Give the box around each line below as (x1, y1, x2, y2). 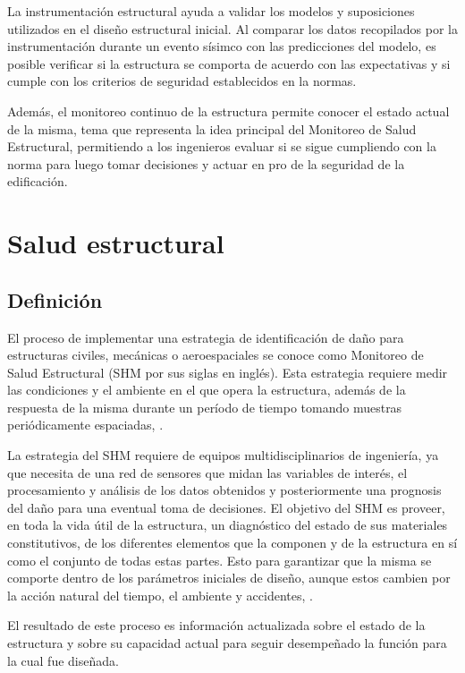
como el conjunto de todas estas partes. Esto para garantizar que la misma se (7, 550, 432, 569)
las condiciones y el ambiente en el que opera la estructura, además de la (7, 380, 406, 399)
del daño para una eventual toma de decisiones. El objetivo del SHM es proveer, (7, 498, 445, 516)
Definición (7, 285, 103, 313)
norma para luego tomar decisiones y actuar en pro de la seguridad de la (7, 154, 405, 173)
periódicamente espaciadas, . (7, 415, 164, 434)
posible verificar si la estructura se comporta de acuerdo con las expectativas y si (7, 54, 451, 72)
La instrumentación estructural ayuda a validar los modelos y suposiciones (7, 2, 415, 20)
